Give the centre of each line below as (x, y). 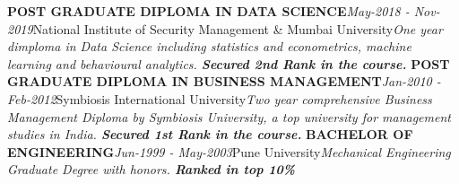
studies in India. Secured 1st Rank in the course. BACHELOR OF (210, 134)
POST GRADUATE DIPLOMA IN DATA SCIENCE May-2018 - (208, 11)
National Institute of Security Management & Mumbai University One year (238, 28)
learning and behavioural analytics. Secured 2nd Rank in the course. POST (229, 63)
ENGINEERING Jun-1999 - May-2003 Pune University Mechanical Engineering (229, 151)
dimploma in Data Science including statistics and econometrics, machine (209, 46)
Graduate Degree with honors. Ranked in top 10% (151, 169)
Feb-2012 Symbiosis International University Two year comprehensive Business (220, 98)
